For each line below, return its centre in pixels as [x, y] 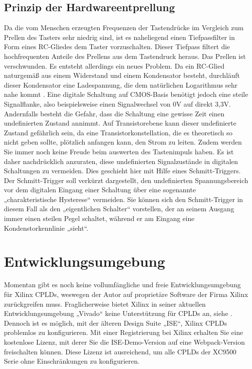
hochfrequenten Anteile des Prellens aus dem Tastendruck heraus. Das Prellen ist [125, 56]
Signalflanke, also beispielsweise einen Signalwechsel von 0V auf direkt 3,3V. [117, 103]
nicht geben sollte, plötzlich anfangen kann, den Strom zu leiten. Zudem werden [123, 142]
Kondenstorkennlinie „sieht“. [46, 228]
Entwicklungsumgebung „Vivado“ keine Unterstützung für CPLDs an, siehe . [118, 313]
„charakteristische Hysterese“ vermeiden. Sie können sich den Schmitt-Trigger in [124, 199]
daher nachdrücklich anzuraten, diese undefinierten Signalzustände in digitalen [121, 161]
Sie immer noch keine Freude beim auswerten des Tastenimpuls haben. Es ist [119, 151]
